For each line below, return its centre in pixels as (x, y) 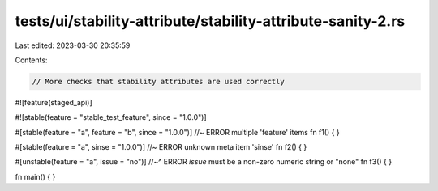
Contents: (31, 60)
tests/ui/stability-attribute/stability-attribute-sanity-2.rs (210, 21)
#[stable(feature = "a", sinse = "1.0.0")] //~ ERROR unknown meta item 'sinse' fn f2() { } (161, 147)
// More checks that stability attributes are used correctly (158, 81)
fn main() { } (35, 176)
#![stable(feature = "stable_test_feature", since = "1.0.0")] (111, 117)
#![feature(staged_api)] (54, 102)
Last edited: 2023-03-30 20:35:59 (73, 45)
